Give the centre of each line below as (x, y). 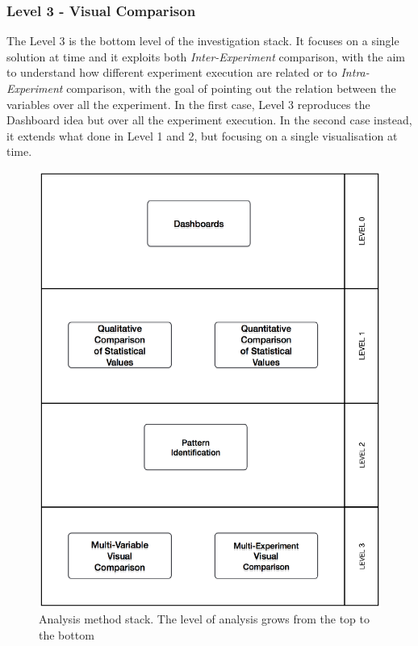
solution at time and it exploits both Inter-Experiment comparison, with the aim (206, 56)
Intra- (355, 72)
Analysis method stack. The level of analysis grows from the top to (205, 619)
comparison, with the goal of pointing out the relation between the (231, 88)
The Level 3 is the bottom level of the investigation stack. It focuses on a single (203, 41)
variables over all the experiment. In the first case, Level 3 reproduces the (188, 104)
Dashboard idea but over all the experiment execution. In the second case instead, (209, 120)
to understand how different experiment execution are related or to (172, 72)
